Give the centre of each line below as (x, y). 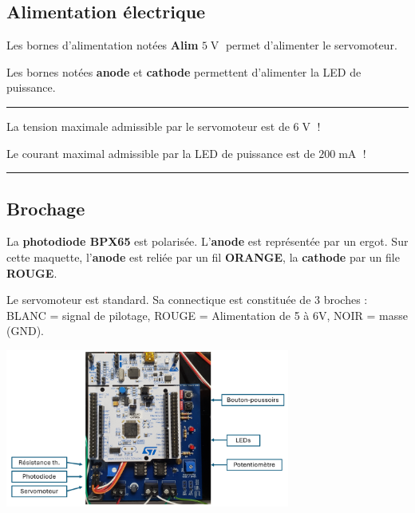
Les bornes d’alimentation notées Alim (103, 45)
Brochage (46, 208)
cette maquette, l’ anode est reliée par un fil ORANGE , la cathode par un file (203, 256)
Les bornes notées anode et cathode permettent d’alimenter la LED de (184, 71)
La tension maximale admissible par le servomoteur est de (148, 126)
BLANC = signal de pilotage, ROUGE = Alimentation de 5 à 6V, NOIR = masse (207, 315)
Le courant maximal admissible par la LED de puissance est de (161, 153)
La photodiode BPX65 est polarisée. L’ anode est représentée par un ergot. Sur (207, 241)
